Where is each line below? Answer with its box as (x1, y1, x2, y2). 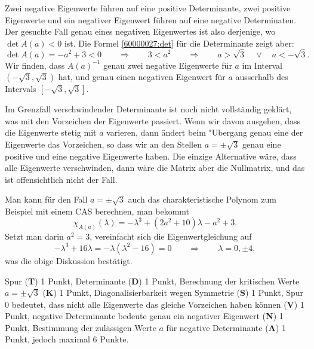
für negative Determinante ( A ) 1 (166, 321, 286, 333)
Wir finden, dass (5, 59, 65, 71)
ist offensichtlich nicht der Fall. (5, 173, 118, 185)
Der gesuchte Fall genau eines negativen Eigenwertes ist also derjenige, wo (5, 25, 276, 38)
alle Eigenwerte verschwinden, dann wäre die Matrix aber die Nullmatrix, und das (5, 161, 305, 174)
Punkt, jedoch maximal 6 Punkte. (5, 333, 129, 345)
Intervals (5, 82, 36, 95)
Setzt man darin (5, 230, 64, 243)
